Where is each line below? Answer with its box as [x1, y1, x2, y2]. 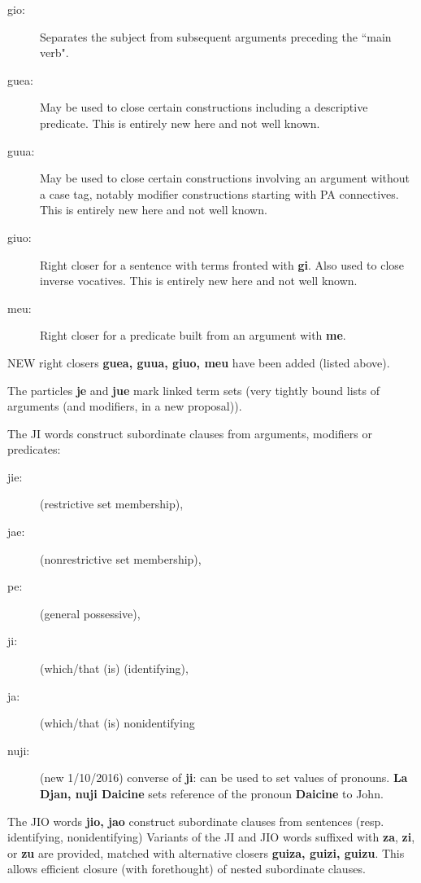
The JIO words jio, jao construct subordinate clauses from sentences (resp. [7, 812, 384, 829]
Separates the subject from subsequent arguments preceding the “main [40, 28, 392, 45]
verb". [40, 44, 69, 61]
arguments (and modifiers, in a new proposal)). [7, 398, 242, 415]
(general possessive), [40, 604, 141, 622]
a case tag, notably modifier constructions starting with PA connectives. [40, 185, 399, 202]
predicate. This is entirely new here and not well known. [40, 114, 320, 131]
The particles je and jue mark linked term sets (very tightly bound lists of [7, 381, 380, 398]
